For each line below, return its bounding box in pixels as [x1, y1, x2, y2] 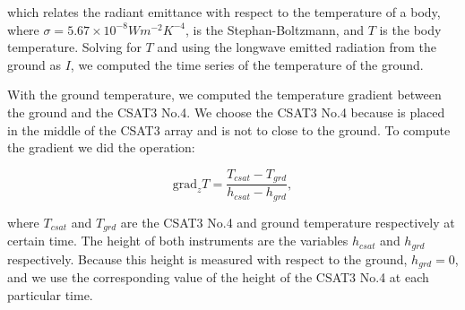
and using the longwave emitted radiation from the [157, 38, 437, 56]
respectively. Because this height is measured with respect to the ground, [7, 249, 408, 268]
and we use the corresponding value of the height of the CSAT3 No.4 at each [7, 268, 429, 287]
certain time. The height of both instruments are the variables [7, 231, 349, 250]
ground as [7, 55, 62, 73]
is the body [379, 20, 442, 39]
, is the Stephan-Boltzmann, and [185, 20, 364, 39]
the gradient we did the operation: [7, 138, 195, 157]
